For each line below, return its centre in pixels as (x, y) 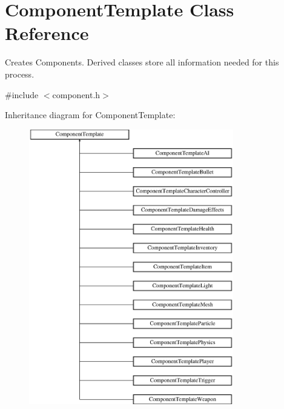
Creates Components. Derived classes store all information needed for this (142, 62)
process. (20, 74)
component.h (76, 94)
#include (22, 94)
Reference (47, 33)
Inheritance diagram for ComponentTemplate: (90, 115)
